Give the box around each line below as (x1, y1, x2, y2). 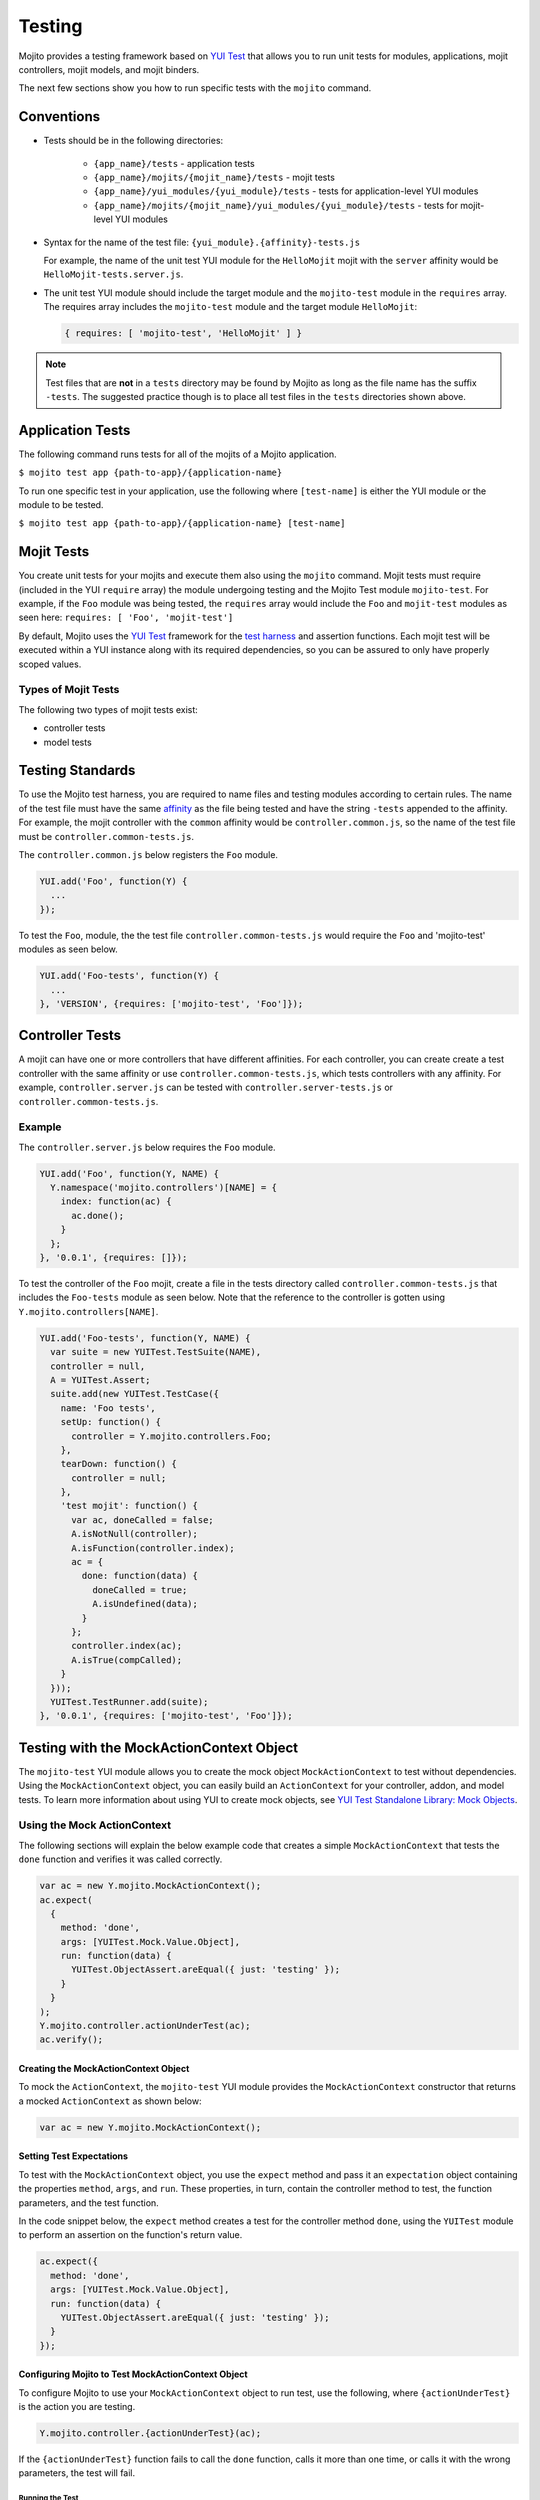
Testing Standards (18, 762, 136, 779)
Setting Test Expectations (18, 2150, 129, 2162)
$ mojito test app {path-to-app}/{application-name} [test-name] (18, 518, 346, 529)
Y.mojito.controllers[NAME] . (18, 1305, 159, 1317)
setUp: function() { (60, 1416, 162, 1428)
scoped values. (18, 658, 82, 670)
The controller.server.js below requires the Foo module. (18, 1141, 276, 1153)
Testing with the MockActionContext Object (18, 1739, 299, 1756)
